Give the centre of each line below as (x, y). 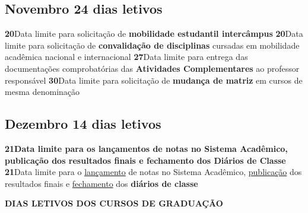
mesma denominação (42, 92)
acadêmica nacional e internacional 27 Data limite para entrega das (126, 57)
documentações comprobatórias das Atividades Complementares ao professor (152, 68)
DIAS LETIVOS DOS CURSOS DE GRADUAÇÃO (114, 203)
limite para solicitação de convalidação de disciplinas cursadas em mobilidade (152, 45)
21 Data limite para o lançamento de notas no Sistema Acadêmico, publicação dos (153, 172)
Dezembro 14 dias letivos (83, 124)
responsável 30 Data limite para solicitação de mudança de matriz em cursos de (154, 80)
